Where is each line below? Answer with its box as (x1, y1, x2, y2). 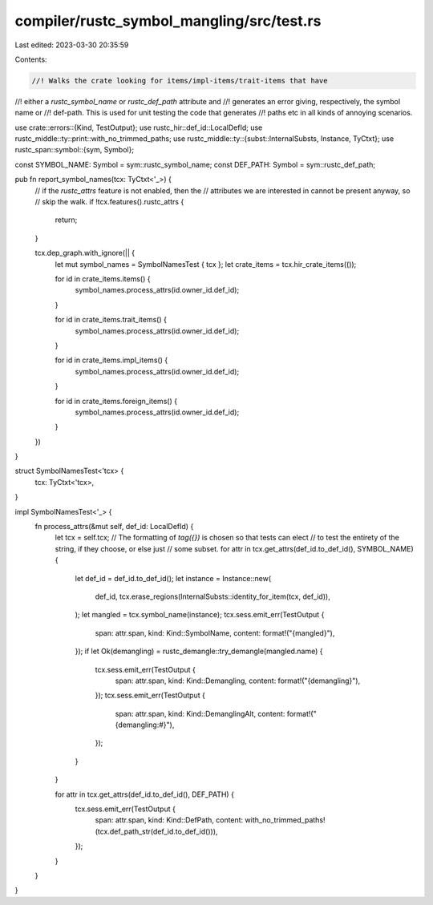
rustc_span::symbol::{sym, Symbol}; (14, 145, 135, 155)
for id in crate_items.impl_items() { (55, 355, 168, 365)
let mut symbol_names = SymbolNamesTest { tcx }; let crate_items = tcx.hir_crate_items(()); (55, 259, 357, 269)
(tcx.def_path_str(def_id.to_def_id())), (95, 826, 218, 836)
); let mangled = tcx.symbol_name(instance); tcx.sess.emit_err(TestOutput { (75, 610, 325, 620)
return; (55, 215, 78, 224)
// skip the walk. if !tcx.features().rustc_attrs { (34, 197, 184, 207)
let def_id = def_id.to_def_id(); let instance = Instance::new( (75, 573, 272, 583)
